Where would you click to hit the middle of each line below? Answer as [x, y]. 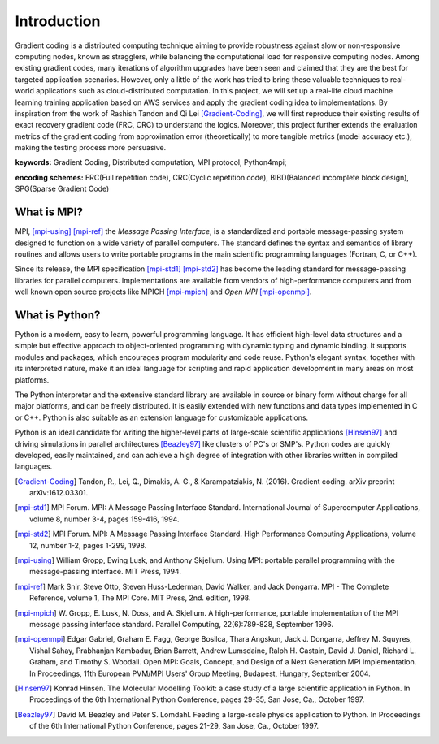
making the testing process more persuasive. [91, 148]
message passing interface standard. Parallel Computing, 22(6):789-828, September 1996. [181, 624]
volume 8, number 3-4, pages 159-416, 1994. [104, 519]
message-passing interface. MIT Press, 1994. [106, 572]
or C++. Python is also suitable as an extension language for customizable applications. [162, 417]
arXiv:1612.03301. [59, 493]
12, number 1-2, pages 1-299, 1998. [88, 545]
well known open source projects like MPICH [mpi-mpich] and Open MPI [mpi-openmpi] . [163, 292]
